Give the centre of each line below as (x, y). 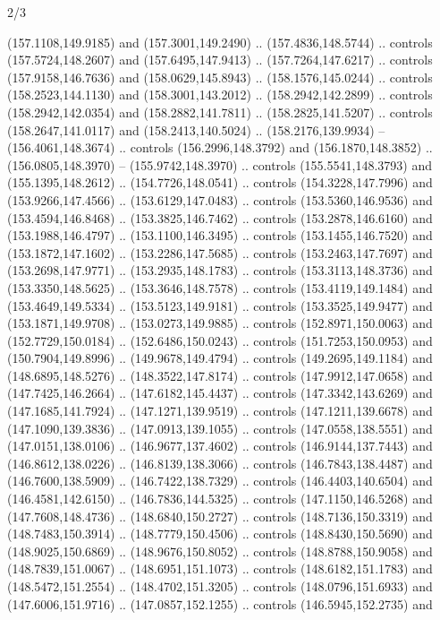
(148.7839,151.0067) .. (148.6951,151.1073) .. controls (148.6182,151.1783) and (220, 568)
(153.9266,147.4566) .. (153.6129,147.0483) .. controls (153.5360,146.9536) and (220, 199)
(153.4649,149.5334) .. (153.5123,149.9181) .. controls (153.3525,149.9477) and (220, 305)
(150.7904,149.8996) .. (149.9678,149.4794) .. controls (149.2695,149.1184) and (220, 358)
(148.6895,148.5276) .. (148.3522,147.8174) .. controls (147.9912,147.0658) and (220, 375)
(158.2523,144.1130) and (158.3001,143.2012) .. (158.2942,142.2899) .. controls (220, 95)
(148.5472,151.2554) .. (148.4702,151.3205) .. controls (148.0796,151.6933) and (220, 586)
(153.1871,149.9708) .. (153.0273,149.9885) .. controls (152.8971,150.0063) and (220, 323)
